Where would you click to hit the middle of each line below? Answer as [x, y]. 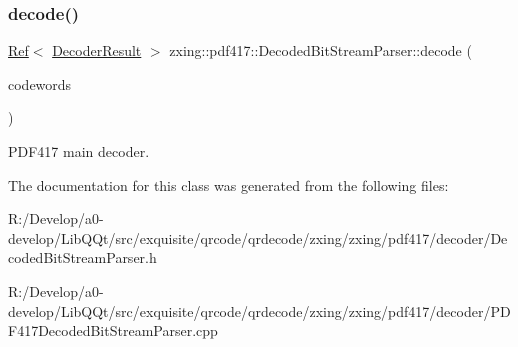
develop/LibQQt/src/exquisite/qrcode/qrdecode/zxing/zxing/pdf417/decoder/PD [259, 310]
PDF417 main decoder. [79, 151]
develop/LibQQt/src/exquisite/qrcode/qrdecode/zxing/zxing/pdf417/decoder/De [258, 237]
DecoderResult [97, 50]
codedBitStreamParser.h [82, 257]
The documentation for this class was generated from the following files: [228, 184]
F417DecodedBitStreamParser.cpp [113, 330]
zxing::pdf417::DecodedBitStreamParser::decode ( [320, 50]
